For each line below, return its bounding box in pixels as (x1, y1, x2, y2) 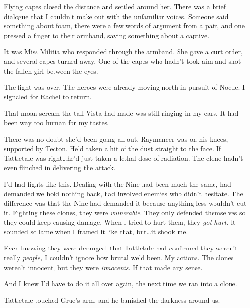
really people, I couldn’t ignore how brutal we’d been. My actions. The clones (4, 252, 234, 263)
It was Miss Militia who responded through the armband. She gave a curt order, (4, 46, 243, 57)
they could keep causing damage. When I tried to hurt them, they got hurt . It (4, 217, 236, 227)
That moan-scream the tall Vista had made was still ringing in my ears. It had (4, 108, 239, 118)
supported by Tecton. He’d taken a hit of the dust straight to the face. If (4, 143, 221, 154)
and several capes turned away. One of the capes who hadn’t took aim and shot (4, 56, 241, 66)
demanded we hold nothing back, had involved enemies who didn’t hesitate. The (4, 188, 243, 198)
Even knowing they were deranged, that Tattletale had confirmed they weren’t (4, 243, 238, 253)
